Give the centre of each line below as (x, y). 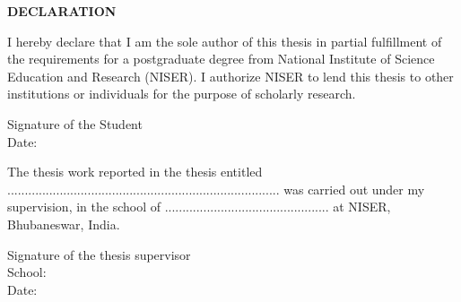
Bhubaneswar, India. (64, 224)
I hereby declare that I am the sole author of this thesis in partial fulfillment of (225, 41)
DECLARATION (62, 11)
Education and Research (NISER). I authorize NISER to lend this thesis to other (230, 76)
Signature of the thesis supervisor (99, 254)
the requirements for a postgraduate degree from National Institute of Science (221, 59)
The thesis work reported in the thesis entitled (135, 172)
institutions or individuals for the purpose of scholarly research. (182, 94)
